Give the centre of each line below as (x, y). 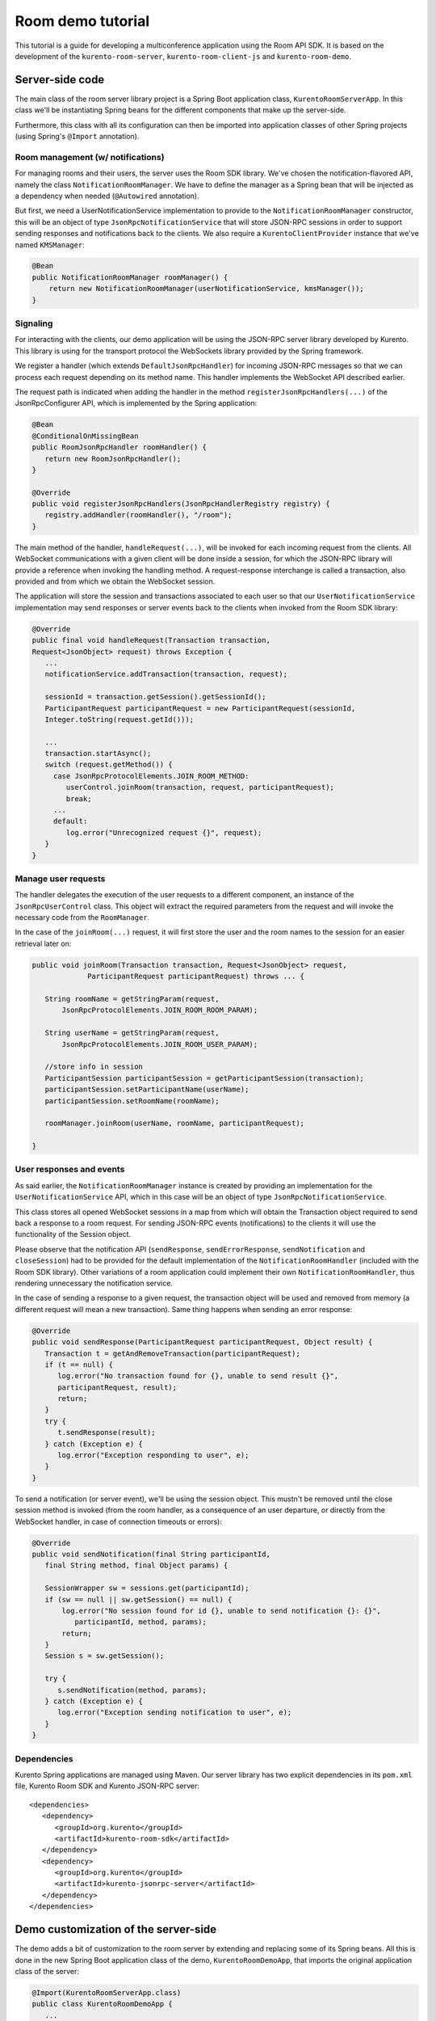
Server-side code (60, 80)
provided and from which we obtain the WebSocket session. (115, 581)
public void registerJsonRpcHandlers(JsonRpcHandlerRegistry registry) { (181, 504)
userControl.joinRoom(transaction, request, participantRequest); (200, 787)
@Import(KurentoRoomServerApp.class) (107, 1992)
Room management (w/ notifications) (90, 157)
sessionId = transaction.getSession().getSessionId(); (155, 697)
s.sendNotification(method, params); (132, 1690)
